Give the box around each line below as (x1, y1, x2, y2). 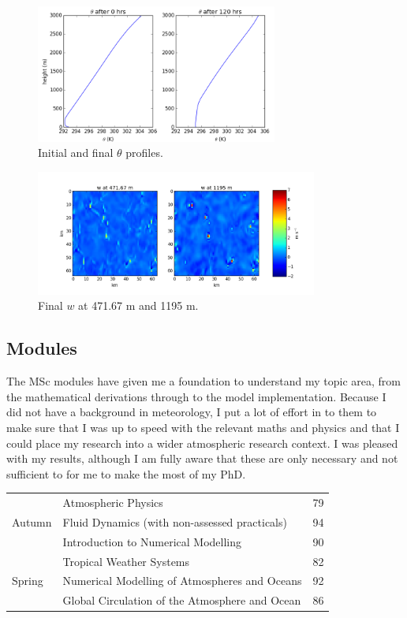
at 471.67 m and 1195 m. (78, 297, 199, 314)
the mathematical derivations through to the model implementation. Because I (6, 388, 386, 404)
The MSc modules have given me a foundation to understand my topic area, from (6, 373, 401, 389)
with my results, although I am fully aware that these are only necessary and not (6, 450, 398, 467)
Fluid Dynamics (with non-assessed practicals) (62, 513, 287, 530)
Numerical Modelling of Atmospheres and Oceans (62, 572, 302, 589)
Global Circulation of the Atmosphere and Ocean (62, 592, 301, 609)
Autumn (12, 513, 52, 530)
